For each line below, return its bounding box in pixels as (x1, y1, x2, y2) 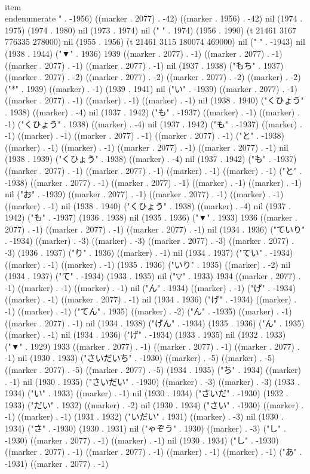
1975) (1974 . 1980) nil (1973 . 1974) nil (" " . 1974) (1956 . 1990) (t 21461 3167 (5, 23, 296, 36)
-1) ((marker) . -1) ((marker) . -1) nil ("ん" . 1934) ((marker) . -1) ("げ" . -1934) (5, 281, 296, 293)
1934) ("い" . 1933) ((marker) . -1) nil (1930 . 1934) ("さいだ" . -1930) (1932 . (5, 387, 288, 399)
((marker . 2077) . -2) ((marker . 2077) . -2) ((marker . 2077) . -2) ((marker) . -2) (5, 71, 301, 83)
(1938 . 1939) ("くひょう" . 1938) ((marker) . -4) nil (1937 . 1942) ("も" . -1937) (5, 152, 297, 165)
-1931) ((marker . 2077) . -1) (5, 457, 109, 469)
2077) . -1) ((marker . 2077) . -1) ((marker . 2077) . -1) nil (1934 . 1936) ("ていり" (5, 222, 305, 235)
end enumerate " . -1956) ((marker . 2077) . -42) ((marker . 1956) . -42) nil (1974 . (5, 12, 303, 25)
